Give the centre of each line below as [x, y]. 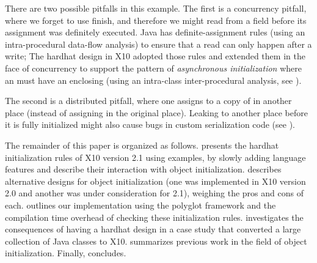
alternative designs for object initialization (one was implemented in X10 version [155, 181]
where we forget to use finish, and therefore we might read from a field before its [156, 20]
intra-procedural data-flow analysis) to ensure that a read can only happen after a [158, 44]
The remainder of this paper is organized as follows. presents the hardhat [142, 145]
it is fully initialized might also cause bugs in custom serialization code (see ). [150, 124]
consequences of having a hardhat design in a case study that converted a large [153, 229]
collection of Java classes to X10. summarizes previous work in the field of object [156, 241]
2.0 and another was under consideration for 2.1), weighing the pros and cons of [154, 193]
